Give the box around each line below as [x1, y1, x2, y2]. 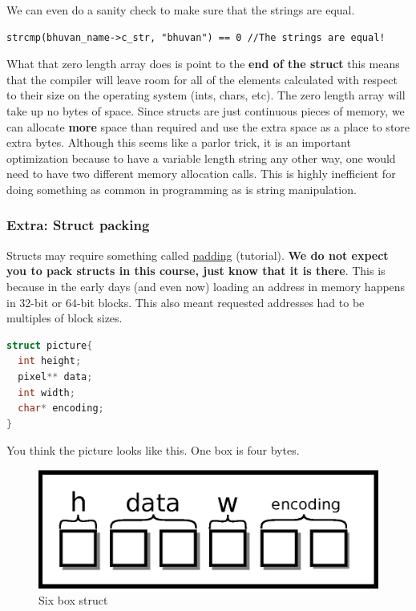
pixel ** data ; [18, 370, 93, 382]
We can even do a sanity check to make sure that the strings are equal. [6, 2, 355, 18]
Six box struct [38, 591, 108, 608]
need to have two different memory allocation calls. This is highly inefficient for [6, 165, 396, 182]
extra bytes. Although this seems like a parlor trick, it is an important [6, 134, 351, 151]
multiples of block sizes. [6, 310, 123, 326]
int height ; [18, 355, 82, 367]
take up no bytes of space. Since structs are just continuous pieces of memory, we [6, 102, 405, 119]
